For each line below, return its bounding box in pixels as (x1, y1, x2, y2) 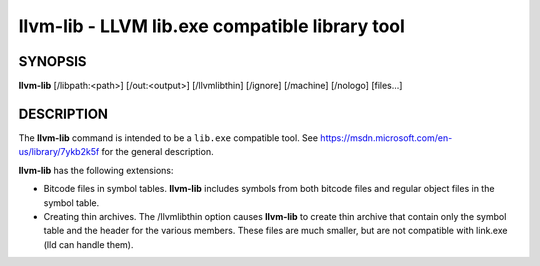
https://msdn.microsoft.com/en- (320, 131, 453, 144)
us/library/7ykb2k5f (18, 146, 100, 158)
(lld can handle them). (43, 238, 134, 250)
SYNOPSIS (18, 53, 87, 70)
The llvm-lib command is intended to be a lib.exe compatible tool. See (18, 131, 319, 144)
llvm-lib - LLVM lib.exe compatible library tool (18, 15, 405, 37)
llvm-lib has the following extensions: (18, 164, 174, 176)
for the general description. (101, 146, 214, 158)
